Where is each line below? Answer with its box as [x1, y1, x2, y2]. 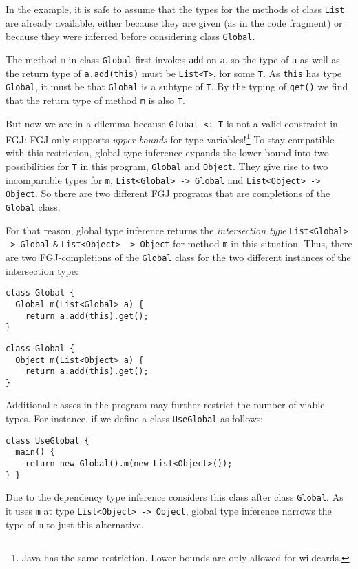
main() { [15, 447, 55, 457]
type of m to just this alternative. [6, 517, 144, 531]
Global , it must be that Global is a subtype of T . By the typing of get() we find [6, 79, 348, 94]
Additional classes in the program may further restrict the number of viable [6, 397, 325, 412]
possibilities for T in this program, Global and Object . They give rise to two [6, 159, 328, 174]
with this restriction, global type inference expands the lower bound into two [6, 145, 329, 160]
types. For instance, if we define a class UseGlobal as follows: [6, 411, 264, 426]
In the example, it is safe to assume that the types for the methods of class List [6, 2, 345, 16]
